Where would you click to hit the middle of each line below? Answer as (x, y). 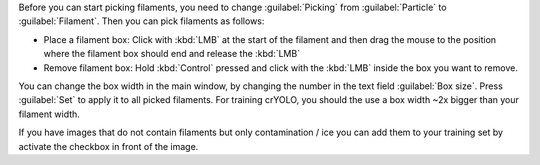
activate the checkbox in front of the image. (108, 146)
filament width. (49, 114)
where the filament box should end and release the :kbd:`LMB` (171, 54)
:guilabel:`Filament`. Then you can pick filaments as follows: (141, 21)
